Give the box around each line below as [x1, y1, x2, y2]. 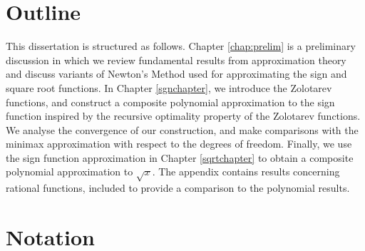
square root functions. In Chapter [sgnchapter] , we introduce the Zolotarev [6, 80, 332, 95]
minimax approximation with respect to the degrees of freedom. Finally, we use [6, 136, 352, 151]
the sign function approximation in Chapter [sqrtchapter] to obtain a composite [6, 150, 354, 165]
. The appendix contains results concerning [152, 164, 340, 179]
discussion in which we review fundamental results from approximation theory [6, 52, 346, 67]
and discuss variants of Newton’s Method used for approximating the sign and [6, 66, 347, 81]
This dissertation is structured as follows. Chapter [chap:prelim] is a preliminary [6, 39, 356, 53]
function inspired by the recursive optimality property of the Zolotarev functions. [6, 108, 361, 123]
